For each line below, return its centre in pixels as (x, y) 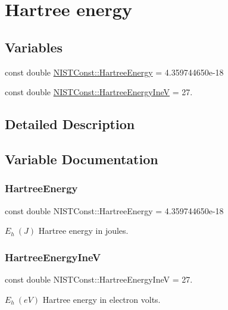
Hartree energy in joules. (83, 231)
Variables (34, 47)
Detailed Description (70, 124)
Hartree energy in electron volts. (101, 299)
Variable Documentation (82, 159)
